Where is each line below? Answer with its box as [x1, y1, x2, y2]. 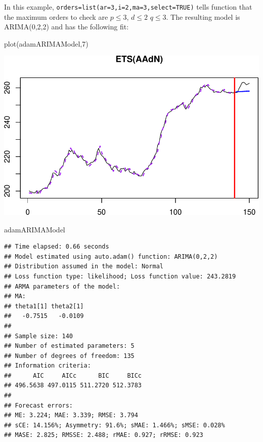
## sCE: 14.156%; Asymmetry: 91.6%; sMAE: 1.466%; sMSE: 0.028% [4, 421, 225, 429]
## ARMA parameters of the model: [4, 283, 120, 290]
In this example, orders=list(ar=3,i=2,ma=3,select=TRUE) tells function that [4, 2, 252, 12]
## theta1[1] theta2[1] [4, 302, 84, 310]
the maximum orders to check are [4, 11, 108, 22]
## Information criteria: [4, 362, 91, 370]
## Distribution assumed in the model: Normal [4, 263, 163, 270]
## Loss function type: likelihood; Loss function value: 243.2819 [4, 272, 236, 280]
